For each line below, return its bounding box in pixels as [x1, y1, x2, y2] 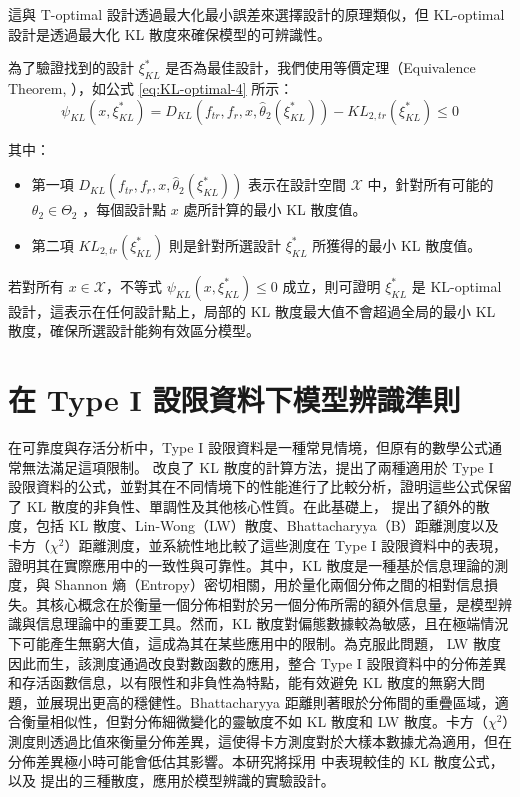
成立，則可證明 [282, 275, 381, 296]
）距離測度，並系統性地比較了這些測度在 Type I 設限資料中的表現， [64, 535, 507, 556]
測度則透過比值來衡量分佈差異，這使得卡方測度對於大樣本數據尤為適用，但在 [8, 730, 512, 751]
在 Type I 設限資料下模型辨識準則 [8, 379, 461, 420]
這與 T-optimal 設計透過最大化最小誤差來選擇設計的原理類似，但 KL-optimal [8, 4, 505, 24]
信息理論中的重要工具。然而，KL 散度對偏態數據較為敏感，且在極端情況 [35, 613, 509, 634]
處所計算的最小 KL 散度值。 [183, 199, 367, 220]
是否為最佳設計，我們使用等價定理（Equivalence [165, 57, 476, 78]
